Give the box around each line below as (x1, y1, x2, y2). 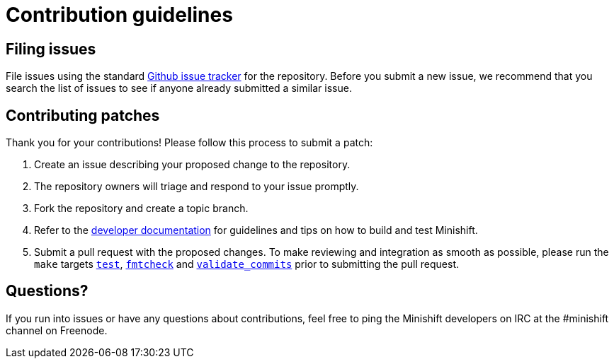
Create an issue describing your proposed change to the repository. (34, 158, 351, 171)
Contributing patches (6, 106, 160, 124)
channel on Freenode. (6, 324, 108, 336)
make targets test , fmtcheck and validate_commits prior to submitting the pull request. (34, 258, 459, 271)
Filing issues (6, 40, 96, 58)
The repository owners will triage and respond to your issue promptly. (34, 180, 359, 193)
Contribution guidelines (6, 3, 233, 27)
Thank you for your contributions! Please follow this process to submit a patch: (6, 136, 373, 149)
